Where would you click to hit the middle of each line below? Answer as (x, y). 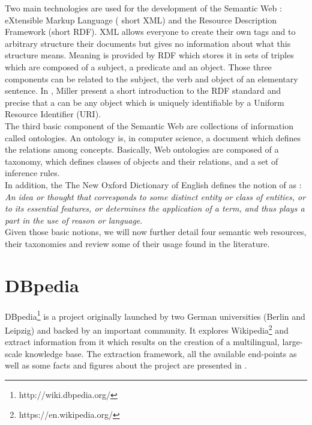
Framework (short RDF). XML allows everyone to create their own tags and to (150, 32)
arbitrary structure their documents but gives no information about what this (148, 43)
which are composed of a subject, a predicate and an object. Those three (138, 66)
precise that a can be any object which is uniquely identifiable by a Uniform (145, 102)
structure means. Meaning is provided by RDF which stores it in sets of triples (149, 55)
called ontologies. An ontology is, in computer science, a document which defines (153, 137)
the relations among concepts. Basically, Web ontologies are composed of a (142, 149)
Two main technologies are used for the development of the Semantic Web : (143, 8)
